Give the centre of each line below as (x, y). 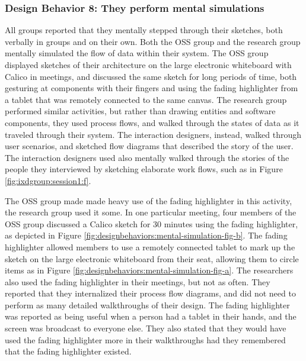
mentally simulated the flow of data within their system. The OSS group (137, 53)
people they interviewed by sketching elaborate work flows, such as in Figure (144, 169)
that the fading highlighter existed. (68, 351)
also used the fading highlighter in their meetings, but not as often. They (138, 281)
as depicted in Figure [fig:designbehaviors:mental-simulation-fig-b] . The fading (146, 235)
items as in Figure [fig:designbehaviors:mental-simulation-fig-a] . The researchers (149, 270)
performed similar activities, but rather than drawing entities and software (140, 111)
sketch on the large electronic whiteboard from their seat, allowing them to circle (152, 258)
